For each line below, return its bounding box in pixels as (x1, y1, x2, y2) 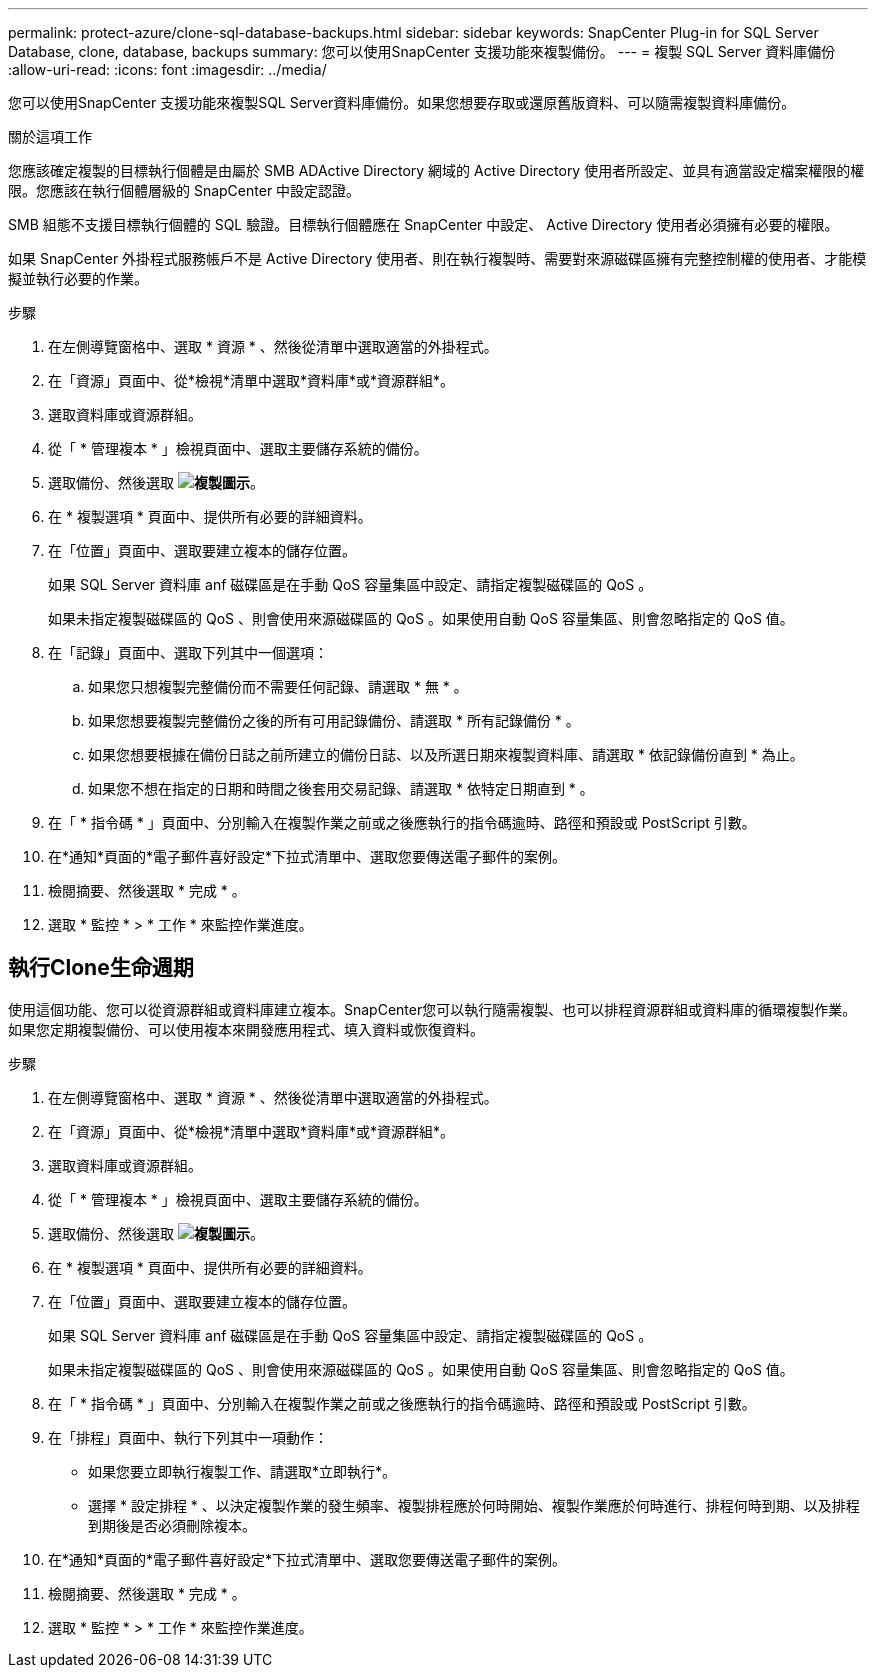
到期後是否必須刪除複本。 (88, 1516, 256, 1534)
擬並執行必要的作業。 (8, 270, 148, 287)
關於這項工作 (8, 128, 92, 145)
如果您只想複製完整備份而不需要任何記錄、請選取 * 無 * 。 (88, 678, 468, 695)
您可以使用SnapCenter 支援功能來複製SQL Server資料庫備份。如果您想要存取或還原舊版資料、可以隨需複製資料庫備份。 (8, 94, 796, 111)
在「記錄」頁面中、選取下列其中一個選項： (48, 644, 328, 661)
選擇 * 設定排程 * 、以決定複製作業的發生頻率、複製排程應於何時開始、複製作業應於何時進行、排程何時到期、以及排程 (88, 1496, 860, 1514)
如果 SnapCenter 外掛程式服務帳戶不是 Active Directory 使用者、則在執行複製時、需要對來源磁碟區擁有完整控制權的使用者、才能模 (8, 250, 867, 267)
